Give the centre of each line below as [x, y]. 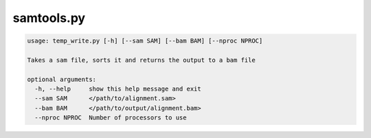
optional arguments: [61, 79]
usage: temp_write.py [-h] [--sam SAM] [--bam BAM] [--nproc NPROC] [145, 41]
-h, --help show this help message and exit [118, 89]
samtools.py [49, 18]
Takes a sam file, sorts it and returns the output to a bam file [141, 60]
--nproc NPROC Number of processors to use [111, 118]
